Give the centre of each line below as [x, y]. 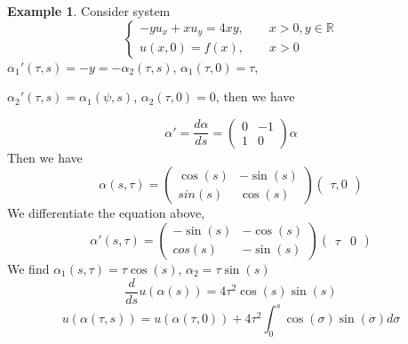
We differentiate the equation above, [106, 213]
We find [28, 268]
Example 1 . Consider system [89, 11]
